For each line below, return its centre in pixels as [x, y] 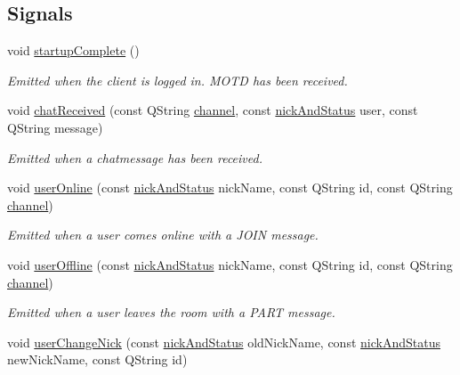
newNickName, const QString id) [97, 359]
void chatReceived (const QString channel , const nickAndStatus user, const [213, 110]
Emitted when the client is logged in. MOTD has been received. [178, 80]
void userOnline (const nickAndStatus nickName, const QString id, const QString [230, 187]
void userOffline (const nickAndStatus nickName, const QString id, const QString [230, 264]
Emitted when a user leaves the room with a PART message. [171, 312]
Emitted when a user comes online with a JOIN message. [163, 235]
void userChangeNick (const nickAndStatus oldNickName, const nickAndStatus [224, 342]
